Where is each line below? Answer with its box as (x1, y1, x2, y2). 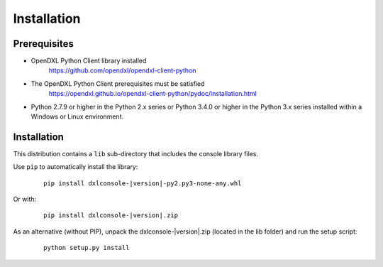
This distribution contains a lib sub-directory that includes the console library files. (13, 149, 259, 158)
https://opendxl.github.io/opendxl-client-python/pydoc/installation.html (48, 89, 257, 98)
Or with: (13, 195, 37, 204)
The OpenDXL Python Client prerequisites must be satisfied (30, 79, 205, 88)
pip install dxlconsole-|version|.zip (43, 212, 179, 219)
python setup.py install (43, 244, 130, 252)
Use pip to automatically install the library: (13, 163, 138, 171)
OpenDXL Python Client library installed (30, 57, 147, 65)
